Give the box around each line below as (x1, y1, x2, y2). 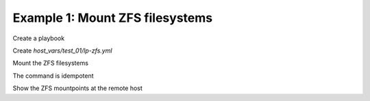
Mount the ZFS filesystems (12, 59, 89, 68)
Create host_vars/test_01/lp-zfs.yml (12, 46, 112, 55)
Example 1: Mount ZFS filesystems (12, 10, 212, 25)
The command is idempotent (12, 72, 94, 80)
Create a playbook (12, 34, 65, 42)
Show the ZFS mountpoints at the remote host (12, 84, 143, 92)
